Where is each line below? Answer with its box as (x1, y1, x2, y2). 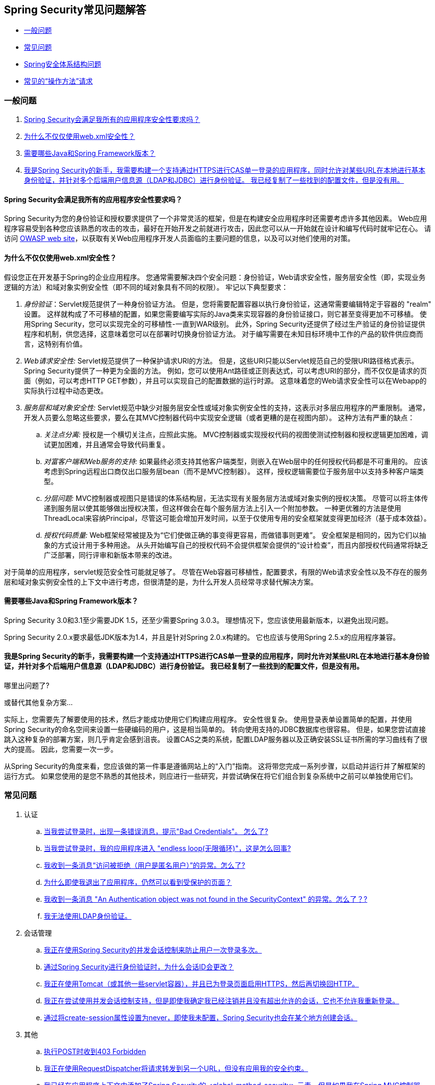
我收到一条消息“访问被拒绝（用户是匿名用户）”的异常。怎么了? (44, 860, 245, 869)
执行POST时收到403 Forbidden (44, 1047, 146, 1056)
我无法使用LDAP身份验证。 (44, 911, 132, 920)
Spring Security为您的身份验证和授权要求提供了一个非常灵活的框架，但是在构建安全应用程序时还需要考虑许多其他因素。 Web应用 (4, 214, 427, 223)
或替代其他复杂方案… (4, 698, 73, 707)
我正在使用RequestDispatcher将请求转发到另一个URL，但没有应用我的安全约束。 (44, 1064, 308, 1073)
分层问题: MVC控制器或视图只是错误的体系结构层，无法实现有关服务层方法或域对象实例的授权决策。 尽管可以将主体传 (44, 493, 428, 502)
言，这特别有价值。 (24, 339, 87, 348)
